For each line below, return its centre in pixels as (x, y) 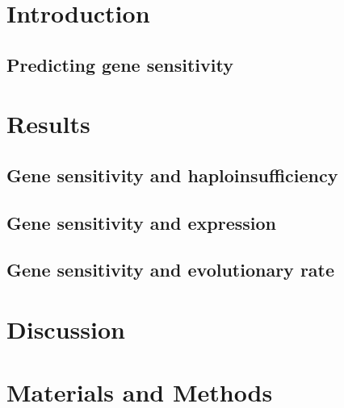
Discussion (66, 329)
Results (48, 124)
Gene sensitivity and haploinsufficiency (172, 175)
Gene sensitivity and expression (142, 222)
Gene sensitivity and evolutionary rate (171, 270)
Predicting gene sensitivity (120, 64)
